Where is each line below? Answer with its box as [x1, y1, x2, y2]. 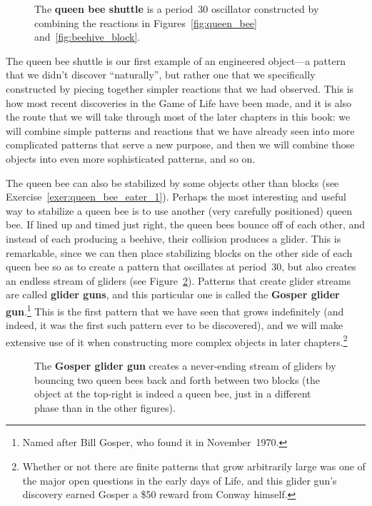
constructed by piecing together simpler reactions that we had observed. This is [6, 81, 354, 96]
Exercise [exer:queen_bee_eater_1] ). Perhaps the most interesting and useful [6, 189, 346, 204]
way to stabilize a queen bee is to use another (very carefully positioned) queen [6, 203, 352, 218]
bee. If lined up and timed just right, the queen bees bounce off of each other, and [6, 217, 366, 232]
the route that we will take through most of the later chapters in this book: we [6, 109, 351, 124]
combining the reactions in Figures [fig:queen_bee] [34, 15, 257, 30]
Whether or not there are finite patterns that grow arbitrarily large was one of [22, 458, 366, 473]
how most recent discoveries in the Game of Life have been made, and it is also [6, 95, 352, 110]
